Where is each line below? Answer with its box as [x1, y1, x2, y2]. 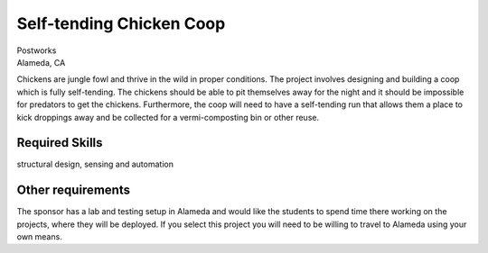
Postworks [16, 45, 57, 56]
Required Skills [16, 135, 103, 150]
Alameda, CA [16, 57, 66, 68]
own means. [16, 231, 62, 242]
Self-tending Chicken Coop [16, 14, 226, 33]
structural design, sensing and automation [16, 158, 174, 170]
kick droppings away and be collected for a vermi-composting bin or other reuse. [16, 112, 320, 122]
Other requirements [16, 183, 131, 198]
